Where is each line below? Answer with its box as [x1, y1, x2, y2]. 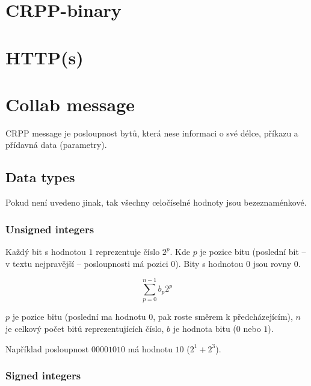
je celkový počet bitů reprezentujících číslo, [5, 322, 164, 334]
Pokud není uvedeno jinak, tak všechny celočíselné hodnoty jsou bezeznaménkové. [5, 196, 307, 209]
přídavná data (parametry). [5, 138, 107, 151]
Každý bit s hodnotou [5, 245, 86, 258]
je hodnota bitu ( [173, 322, 236, 334]
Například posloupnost [5, 342, 89, 355]
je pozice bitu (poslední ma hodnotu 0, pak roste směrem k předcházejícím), [12, 310, 293, 323]
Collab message [5, 91, 135, 116]
